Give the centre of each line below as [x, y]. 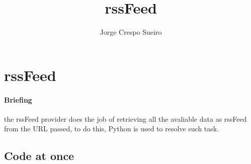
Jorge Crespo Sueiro [131, 32]
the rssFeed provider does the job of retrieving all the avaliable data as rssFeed [125, 118]
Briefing [18, 99]
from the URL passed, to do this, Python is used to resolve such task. [112, 129]
